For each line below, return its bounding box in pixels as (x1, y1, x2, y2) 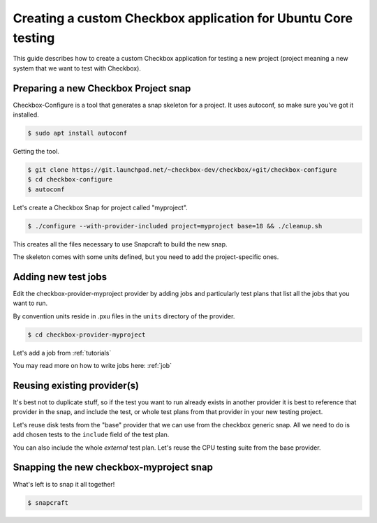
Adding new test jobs (13, 271, 108, 283)
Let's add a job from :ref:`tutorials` (13, 348, 112, 357)
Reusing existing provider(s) (13, 379, 140, 391)
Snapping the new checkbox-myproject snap (13, 462, 213, 473)
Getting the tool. (13, 147, 59, 155)
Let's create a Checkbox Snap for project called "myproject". (13, 203, 188, 212)
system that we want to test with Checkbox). (13, 64, 141, 73)
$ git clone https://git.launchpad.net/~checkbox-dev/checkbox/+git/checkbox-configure (27, 165, 337, 174)
